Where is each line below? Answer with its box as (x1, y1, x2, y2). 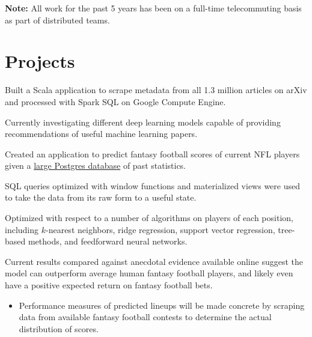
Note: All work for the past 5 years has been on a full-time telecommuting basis (5, 2, 302, 14)
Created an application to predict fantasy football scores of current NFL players (5, 147, 300, 160)
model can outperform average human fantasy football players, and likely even (5, 267, 293, 279)
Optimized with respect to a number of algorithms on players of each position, (5, 211, 293, 224)
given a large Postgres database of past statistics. (5, 159, 186, 172)
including (5, 223, 39, 235)
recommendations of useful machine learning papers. (5, 127, 198, 140)
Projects (5, 49, 75, 73)
